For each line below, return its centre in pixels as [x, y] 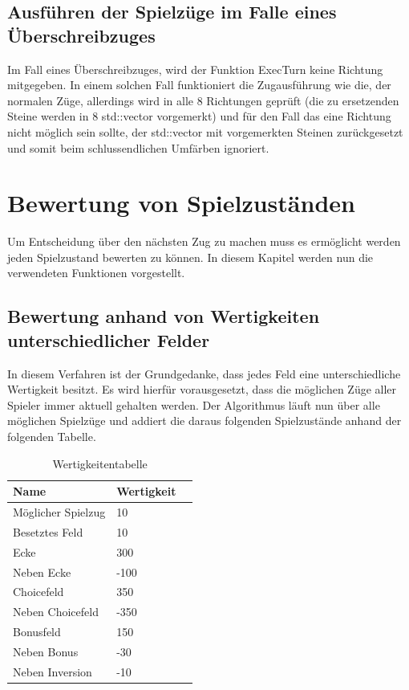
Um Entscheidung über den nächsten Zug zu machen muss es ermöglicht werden [204, 241]
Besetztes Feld [48, 531]
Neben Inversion [53, 671]
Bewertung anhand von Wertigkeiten [164, 316]
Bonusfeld [37, 632]
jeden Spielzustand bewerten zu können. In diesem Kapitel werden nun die [190, 257]
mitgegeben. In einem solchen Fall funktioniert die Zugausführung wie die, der [199, 85]
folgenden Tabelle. [52, 437]
